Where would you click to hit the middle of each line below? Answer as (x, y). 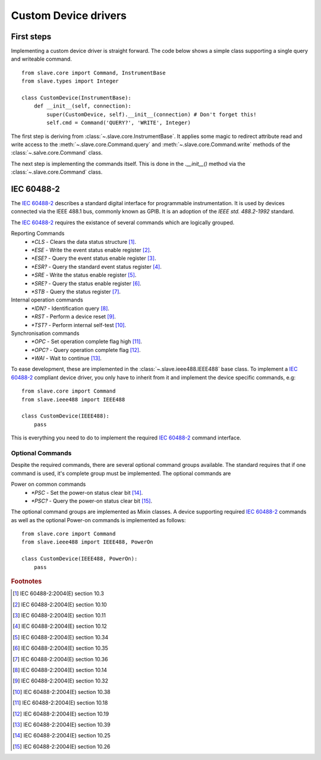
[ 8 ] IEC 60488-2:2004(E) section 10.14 (60, 670)
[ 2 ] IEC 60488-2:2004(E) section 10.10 (60, 604)
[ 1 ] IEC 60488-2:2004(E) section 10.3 (58, 593)
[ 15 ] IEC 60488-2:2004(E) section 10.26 (62, 746)
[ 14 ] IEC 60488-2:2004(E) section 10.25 (62, 736)
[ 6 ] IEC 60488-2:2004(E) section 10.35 (60, 648)
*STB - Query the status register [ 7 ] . (76, 291)
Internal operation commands (47, 300)
